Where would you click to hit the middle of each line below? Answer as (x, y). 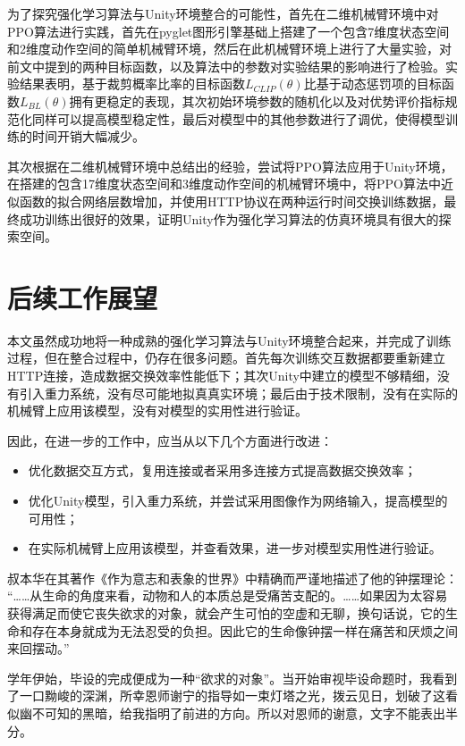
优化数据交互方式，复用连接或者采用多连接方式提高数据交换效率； (222, 470)
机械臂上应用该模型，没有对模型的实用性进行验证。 (157, 411)
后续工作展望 (83, 297)
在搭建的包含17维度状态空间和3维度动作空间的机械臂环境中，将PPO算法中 (224, 184)
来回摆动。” (38, 648)
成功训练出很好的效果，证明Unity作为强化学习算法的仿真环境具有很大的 (229, 218)
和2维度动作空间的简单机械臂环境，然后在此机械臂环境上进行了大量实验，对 (229, 49)
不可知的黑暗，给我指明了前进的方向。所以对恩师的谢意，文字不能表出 (238, 712)
